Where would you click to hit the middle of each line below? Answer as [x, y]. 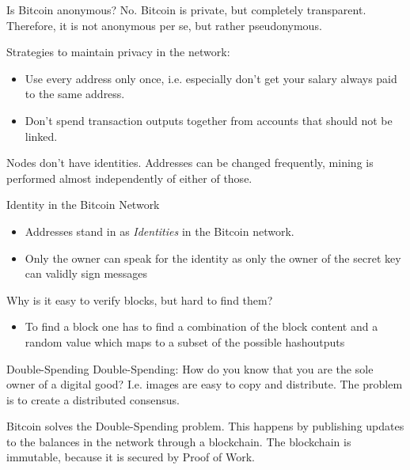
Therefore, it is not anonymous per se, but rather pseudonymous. [164, 25]
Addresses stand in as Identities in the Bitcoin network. [159, 231]
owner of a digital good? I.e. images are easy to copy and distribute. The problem [205, 384]
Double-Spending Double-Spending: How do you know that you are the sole [190, 368]
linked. [41, 136]
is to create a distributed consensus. [93, 399]
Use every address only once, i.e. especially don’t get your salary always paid [211, 78]
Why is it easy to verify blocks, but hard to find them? [140, 299]
